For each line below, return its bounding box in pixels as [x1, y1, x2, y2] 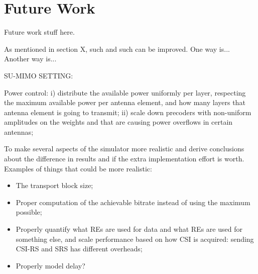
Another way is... [4, 53, 57, 64]
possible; [16, 207, 42, 217]
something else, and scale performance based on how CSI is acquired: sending [16, 233, 254, 244]
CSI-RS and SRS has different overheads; [16, 243, 143, 254]
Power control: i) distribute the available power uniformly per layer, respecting [4, 87, 246, 98]
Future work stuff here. [4, 27, 75, 37]
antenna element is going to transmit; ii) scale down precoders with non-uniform [4, 107, 251, 117]
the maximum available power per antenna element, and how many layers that [4, 97, 245, 108]
